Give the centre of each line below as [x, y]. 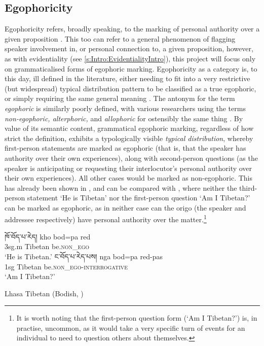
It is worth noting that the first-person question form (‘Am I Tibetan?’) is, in [137, 318]
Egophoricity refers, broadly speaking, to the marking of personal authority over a [132, 29]
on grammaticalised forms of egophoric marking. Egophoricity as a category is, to [131, 68]
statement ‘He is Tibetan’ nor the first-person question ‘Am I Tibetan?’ [139, 198]
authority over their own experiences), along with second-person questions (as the [131, 158]
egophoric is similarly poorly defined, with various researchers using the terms [125, 108]
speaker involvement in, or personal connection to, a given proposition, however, [129, 48]
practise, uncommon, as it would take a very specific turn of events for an [131, 327]
